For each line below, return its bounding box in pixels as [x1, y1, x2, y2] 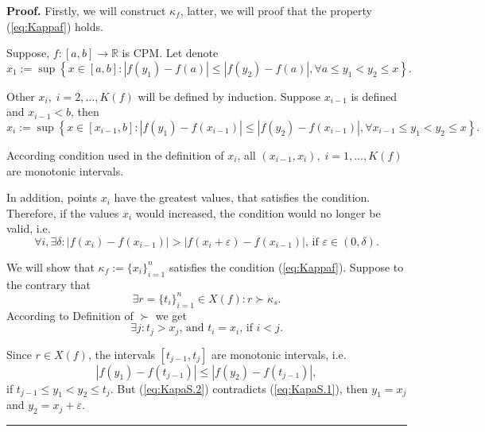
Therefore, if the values [6, 204, 119, 221]
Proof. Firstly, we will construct [6, 2, 166, 18]
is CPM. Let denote [122, 44, 219, 61]
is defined [351, 87, 398, 104]
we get [155, 307, 187, 323]
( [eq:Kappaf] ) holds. [6, 17, 103, 34]
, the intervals [87, 345, 156, 362]
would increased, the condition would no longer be [135, 204, 381, 221]
